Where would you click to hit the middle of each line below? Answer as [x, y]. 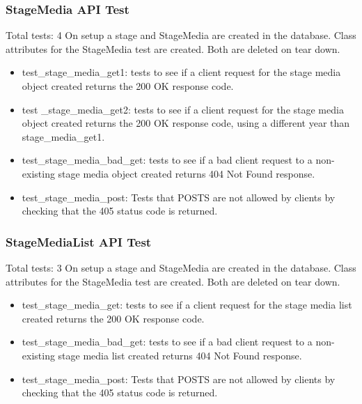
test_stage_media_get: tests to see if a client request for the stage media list [187, 305]
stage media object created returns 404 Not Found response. [187, 173]
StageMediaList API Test [79, 241]
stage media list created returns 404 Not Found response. [180, 355]
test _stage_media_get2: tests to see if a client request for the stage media [183, 109]
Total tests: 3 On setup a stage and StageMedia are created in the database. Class [181, 267]
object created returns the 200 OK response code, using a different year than [186, 123]
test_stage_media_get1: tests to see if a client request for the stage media [181, 72]
